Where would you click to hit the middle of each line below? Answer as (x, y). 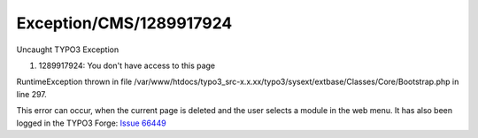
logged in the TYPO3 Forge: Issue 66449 (92, 123)
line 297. (32, 94)
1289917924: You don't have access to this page (127, 65)
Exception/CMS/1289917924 (124, 23)
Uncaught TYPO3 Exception (68, 50)
